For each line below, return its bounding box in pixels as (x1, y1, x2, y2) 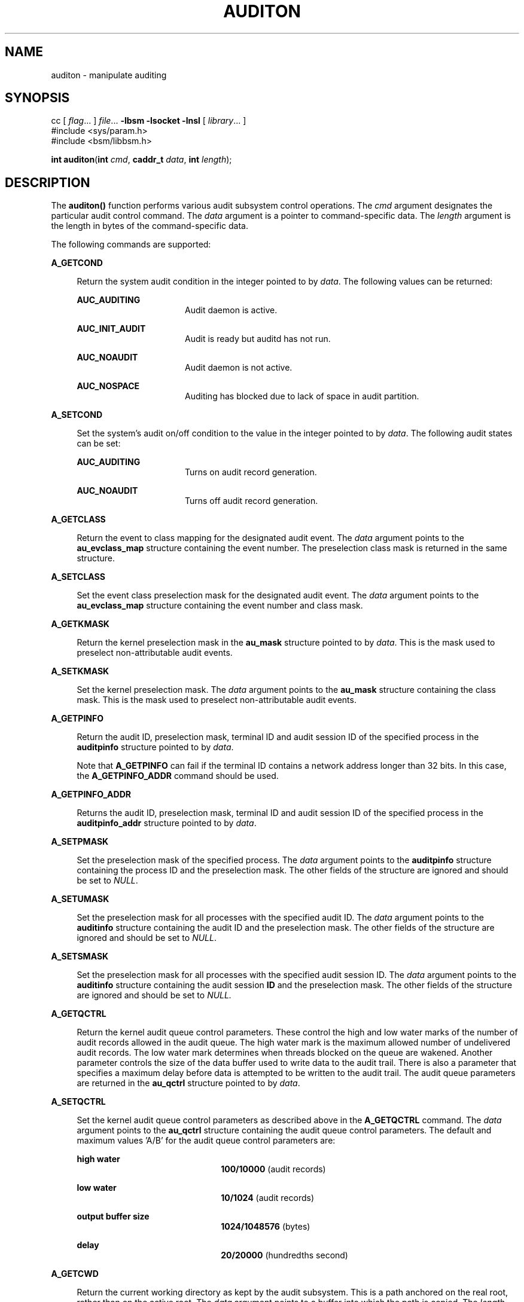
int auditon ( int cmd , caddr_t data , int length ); (51, 154, 232, 165)
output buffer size (77, 1211, 150, 1222)
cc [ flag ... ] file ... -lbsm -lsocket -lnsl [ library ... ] (51, 115, 246, 126)
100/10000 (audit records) (221, 1164, 326, 1175)
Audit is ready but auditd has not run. (185, 334, 331, 344)
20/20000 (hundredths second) (221, 1250, 348, 1261)
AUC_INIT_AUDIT (77, 323, 146, 334)
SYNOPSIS (5, 90, 70, 106)
